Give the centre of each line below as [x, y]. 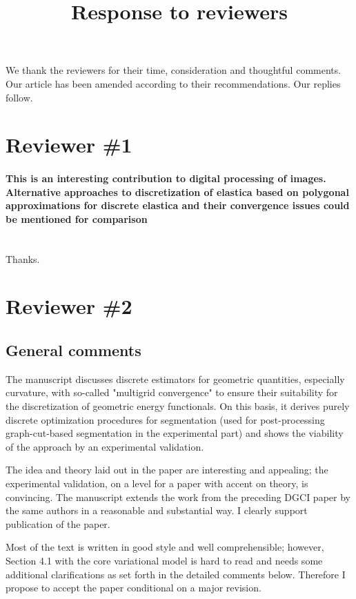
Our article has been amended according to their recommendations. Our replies [173, 83]
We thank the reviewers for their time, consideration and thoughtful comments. [174, 70]
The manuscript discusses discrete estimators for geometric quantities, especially [175, 379]
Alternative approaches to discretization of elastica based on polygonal [177, 192]
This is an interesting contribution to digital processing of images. [166, 178]
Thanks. [23, 258]
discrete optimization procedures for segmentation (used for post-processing [165, 419]
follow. [19, 97]
